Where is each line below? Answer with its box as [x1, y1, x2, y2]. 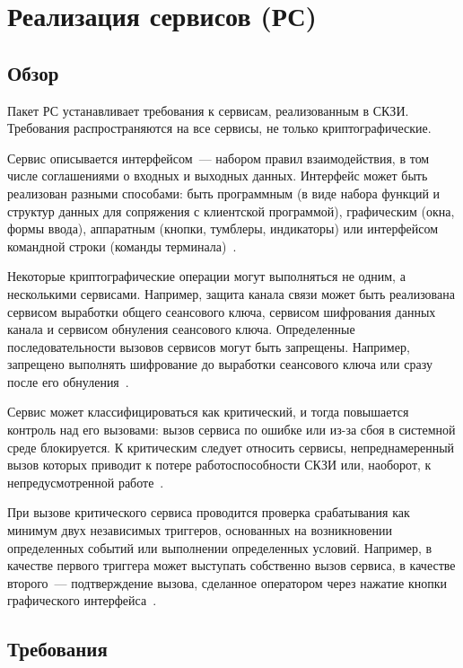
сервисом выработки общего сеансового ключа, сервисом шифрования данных [7, 302, 436, 321]
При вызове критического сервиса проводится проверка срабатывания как [7, 503, 410, 522]
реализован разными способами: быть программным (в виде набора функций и [7, 183, 441, 202]
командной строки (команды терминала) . [7, 236, 237, 255]
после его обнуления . [7, 372, 129, 391]
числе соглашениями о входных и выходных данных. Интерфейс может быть [7, 166, 428, 185]
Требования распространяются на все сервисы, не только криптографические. [7, 119, 432, 137]
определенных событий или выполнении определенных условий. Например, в [7, 538, 432, 557]
